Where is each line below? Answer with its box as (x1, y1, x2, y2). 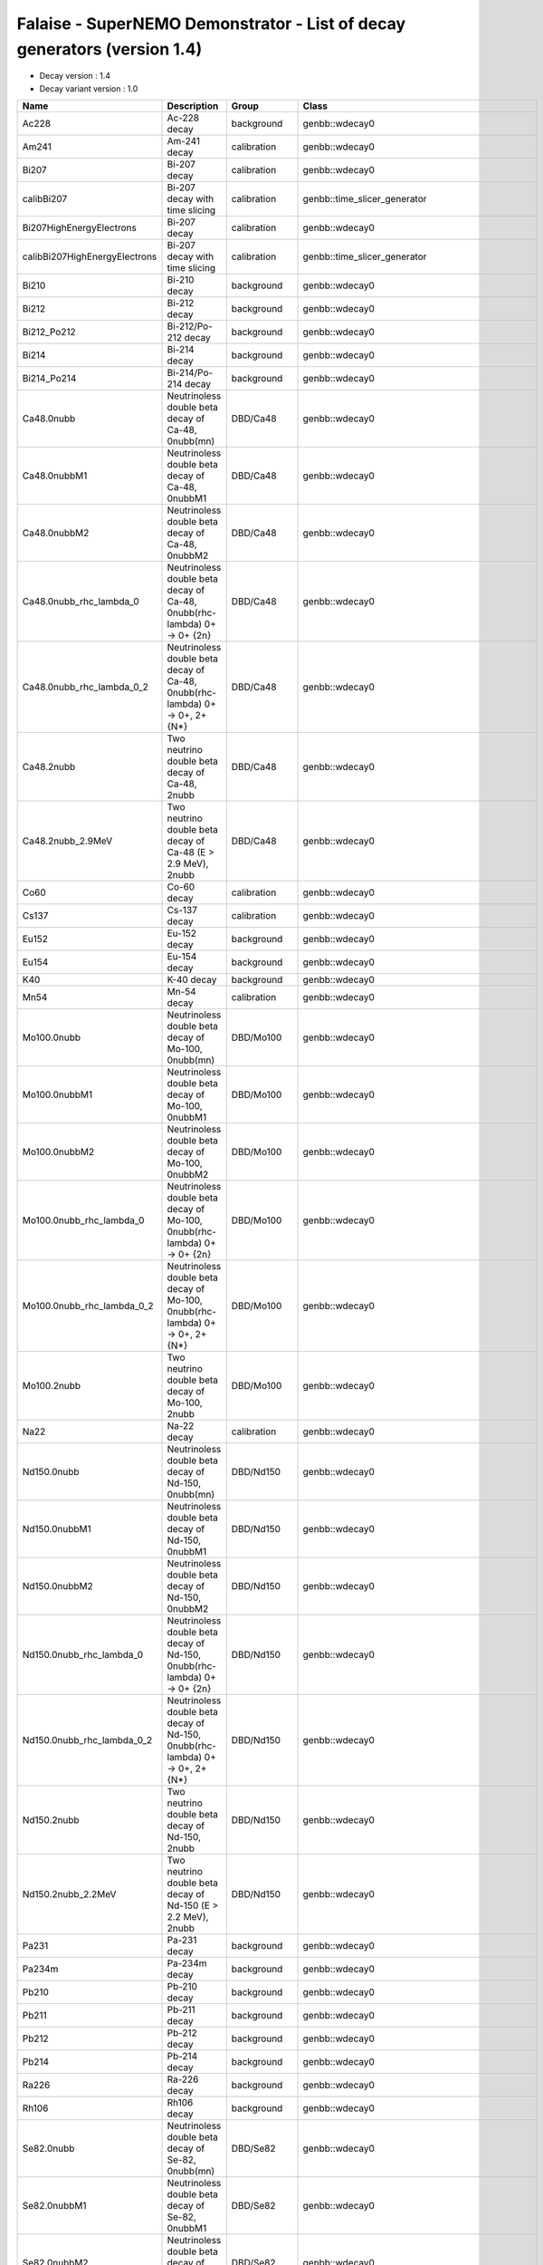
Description (167, 100, 219, 112)
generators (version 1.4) (16, 39, 203, 59)
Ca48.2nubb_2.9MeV (22, 834, 113, 847)
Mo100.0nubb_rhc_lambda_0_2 (22, 1300, 154, 1313)
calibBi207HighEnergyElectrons (22, 250, 157, 263)
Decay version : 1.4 (39, 71, 111, 82)
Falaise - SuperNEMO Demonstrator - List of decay (16, 14, 406, 34)
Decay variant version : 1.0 (39, 82, 138, 94)
